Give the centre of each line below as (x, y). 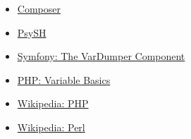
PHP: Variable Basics (64, 79)
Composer (39, 8)
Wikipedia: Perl (51, 127)
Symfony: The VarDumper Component (101, 56)
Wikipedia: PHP (53, 103)
